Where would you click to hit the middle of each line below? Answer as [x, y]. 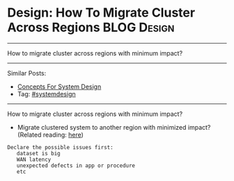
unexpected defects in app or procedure [76, 165]
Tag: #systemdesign [46, 94]
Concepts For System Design [59, 86]
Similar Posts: [27, 73]
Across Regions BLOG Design [91, 27]
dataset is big [38, 153]
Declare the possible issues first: [60, 147]
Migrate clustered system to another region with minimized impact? [114, 127]
